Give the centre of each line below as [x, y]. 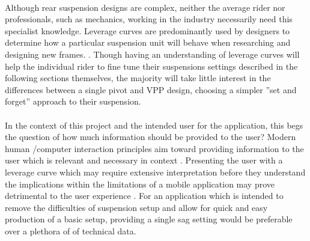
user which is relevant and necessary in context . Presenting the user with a [144, 160]
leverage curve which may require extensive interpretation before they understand [155, 172]
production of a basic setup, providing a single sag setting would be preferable [149, 219]
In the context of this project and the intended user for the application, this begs [154, 125]
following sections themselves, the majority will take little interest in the [138, 78]
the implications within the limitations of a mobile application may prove [140, 184]
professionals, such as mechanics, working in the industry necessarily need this [149, 19]
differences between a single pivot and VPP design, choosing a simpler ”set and [151, 89]
